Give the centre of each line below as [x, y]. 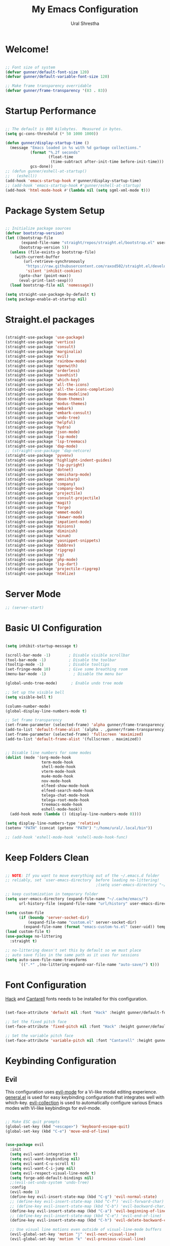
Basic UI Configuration [54, 628]
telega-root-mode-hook [65, 800]
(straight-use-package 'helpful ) [40, 423]
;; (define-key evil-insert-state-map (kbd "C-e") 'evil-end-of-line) [86, 1216]
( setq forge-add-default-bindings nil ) [52, 1178]
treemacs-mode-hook [62, 805]
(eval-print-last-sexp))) [46, 281]
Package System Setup [55, 211]
